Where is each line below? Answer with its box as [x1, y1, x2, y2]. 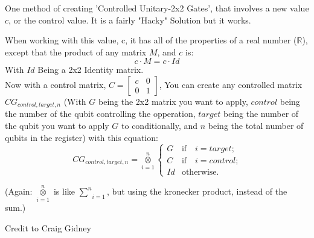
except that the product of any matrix [5, 45, 147, 58]
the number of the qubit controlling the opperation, [5, 107, 196, 120]
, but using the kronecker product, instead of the [107, 185, 287, 198]
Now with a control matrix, [5, 78, 106, 90]
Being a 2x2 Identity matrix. [37, 63, 144, 76]
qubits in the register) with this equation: [5, 131, 158, 143]
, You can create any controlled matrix [159, 78, 303, 90]
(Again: [5, 185, 33, 198]
